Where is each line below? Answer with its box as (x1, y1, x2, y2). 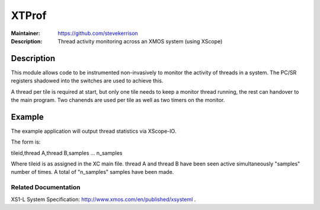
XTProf (11, 9, 47, 22)
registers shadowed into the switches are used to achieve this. (11, 77, 164, 84)
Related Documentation (11, 183, 81, 192)
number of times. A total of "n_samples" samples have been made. (11, 168, 174, 176)
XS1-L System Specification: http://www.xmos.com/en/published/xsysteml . (11, 196, 196, 203)
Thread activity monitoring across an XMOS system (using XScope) (57, 37, 223, 44)
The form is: (11, 138, 41, 145)
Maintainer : (11, 30, 41, 37)
